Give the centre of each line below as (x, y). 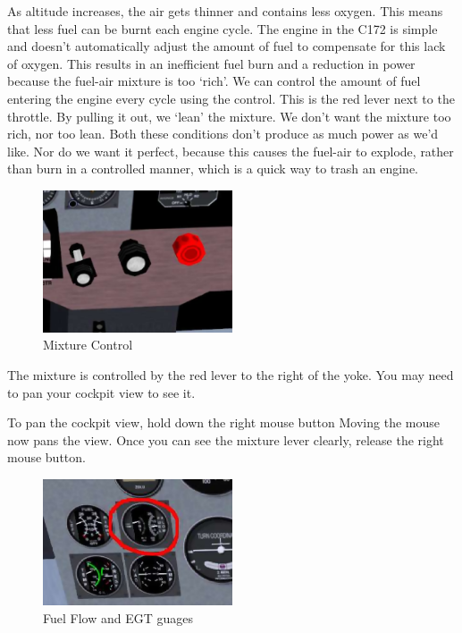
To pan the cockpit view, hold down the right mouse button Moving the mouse (223, 422)
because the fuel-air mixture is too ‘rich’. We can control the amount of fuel (214, 81)
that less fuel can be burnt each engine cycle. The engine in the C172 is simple (223, 28)
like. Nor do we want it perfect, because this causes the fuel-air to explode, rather (231, 151)
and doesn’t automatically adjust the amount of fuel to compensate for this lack (227, 46)
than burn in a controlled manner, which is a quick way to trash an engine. (213, 169)
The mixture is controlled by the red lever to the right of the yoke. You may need (231, 374)
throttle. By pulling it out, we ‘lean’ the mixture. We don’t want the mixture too (229, 116)
